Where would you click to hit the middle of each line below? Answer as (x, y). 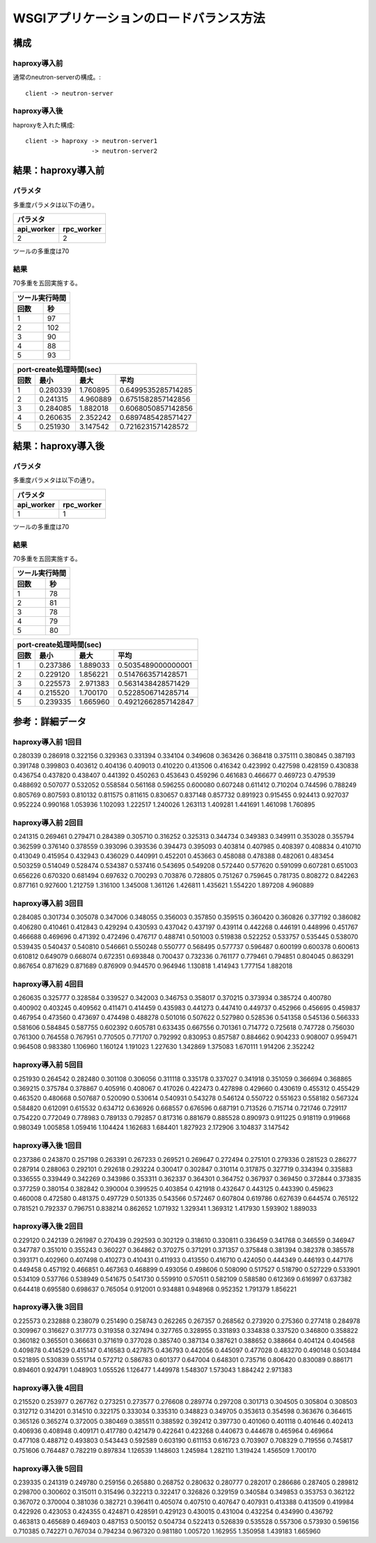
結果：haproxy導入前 (58, 171)
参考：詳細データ (49, 721)
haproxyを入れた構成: (44, 125)
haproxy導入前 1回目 (48, 742)
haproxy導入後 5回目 (48, 1468)
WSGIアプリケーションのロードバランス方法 (139, 18)
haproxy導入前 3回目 (48, 903)
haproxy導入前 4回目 (48, 984)
